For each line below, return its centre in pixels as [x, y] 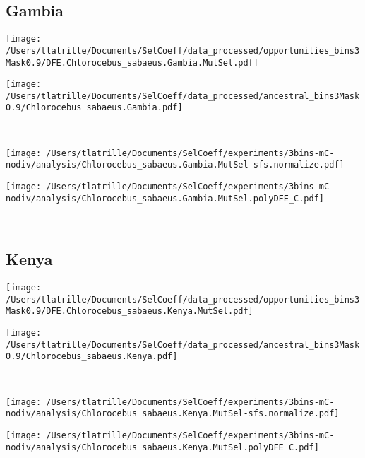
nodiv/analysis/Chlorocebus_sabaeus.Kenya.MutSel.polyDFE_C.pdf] [162, 447]
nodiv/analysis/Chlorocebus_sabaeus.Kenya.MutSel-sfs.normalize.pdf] [173, 414]
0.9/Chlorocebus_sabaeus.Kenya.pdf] [92, 357]
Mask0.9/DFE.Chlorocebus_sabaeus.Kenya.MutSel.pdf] [130, 311]
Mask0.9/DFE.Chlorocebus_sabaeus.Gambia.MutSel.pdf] [132, 63]
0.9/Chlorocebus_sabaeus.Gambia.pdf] [94, 108]
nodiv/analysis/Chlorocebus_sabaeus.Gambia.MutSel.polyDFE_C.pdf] [165, 198]
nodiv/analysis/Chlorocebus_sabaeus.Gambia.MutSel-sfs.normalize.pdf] [175, 165]
